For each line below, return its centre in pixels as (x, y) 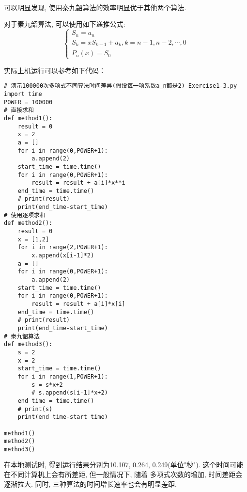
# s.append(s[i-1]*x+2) (70, 393)
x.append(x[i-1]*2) (63, 256)
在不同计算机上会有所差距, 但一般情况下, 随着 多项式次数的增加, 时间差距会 (123, 474)
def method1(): (28, 118)
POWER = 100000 (28, 102)
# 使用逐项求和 (25, 215)
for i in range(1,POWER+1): (63, 376)
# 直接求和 (19, 110)
